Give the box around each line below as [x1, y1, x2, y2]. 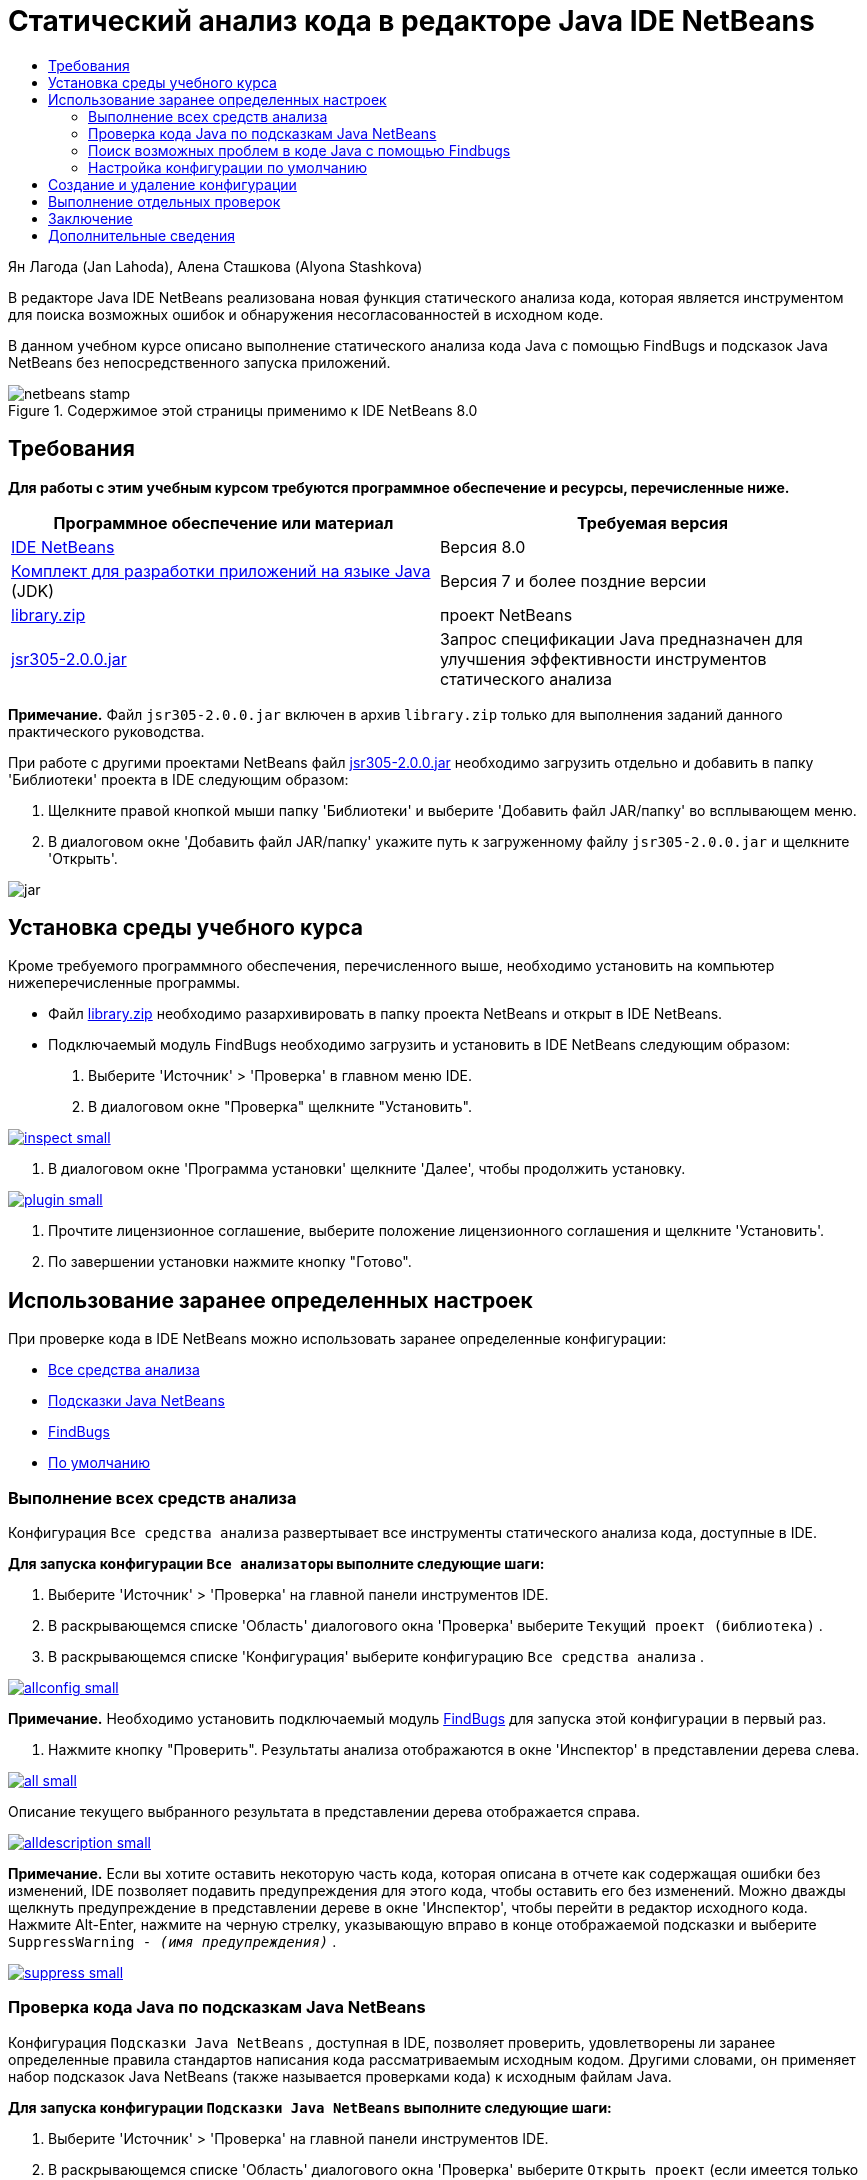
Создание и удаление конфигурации [48, 175, 297, 193]
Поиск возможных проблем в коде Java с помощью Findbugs [88, 141, 511, 159]
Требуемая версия [577, 512, 728, 533]
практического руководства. [8, 722, 205, 740]
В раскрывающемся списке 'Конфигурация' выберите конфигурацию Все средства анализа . [48, 1648, 705, 1666]
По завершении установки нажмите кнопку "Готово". [48, 1253, 412, 1271]
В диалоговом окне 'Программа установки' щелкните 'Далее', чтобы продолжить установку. [48, 1160, 686, 1178]
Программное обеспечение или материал [53, 512, 394, 533]
